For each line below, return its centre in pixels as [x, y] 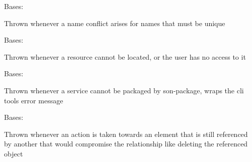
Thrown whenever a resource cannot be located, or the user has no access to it [125, 56]
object [14, 153]
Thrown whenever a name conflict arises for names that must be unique [115, 23]
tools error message [34, 100]
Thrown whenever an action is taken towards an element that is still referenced [126, 134]
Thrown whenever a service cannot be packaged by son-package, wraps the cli [124, 90]
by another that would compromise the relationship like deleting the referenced [126, 144]
